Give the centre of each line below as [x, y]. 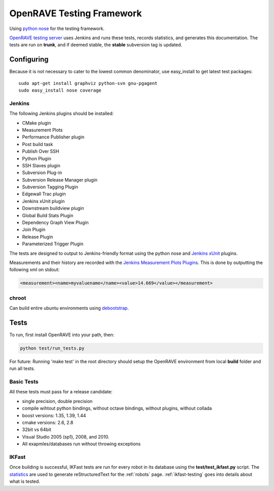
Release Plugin [38, 237]
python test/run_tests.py [52, 348]
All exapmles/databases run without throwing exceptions [81, 444]
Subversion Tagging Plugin [50, 187]
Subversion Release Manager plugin [60, 180]
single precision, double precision [57, 401]
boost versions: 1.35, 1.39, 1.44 [54, 415]
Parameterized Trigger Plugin [53, 244]
